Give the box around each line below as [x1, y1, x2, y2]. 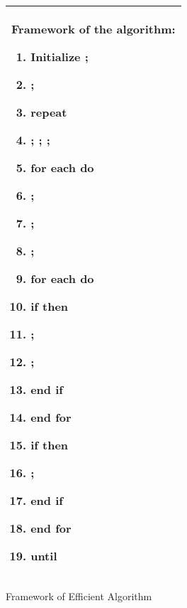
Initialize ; [30, 48, 89, 65]
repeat [30, 104, 67, 120]
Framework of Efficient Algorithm [6, 589, 152, 603]
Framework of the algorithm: [11, 21, 176, 37]
